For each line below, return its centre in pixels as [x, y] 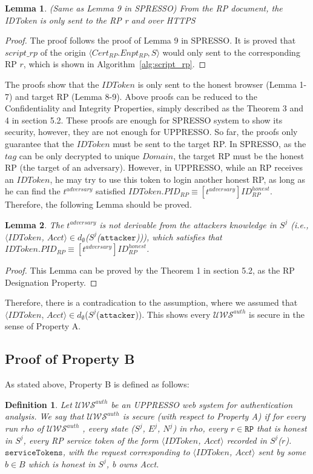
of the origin [63, 52]
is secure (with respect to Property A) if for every [214, 416]
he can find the [33, 191]
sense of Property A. [43, 326]
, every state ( [109, 428]
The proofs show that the [52, 84]
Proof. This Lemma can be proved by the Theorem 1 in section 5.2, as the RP [150, 270]
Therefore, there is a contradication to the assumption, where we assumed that [151, 302]
